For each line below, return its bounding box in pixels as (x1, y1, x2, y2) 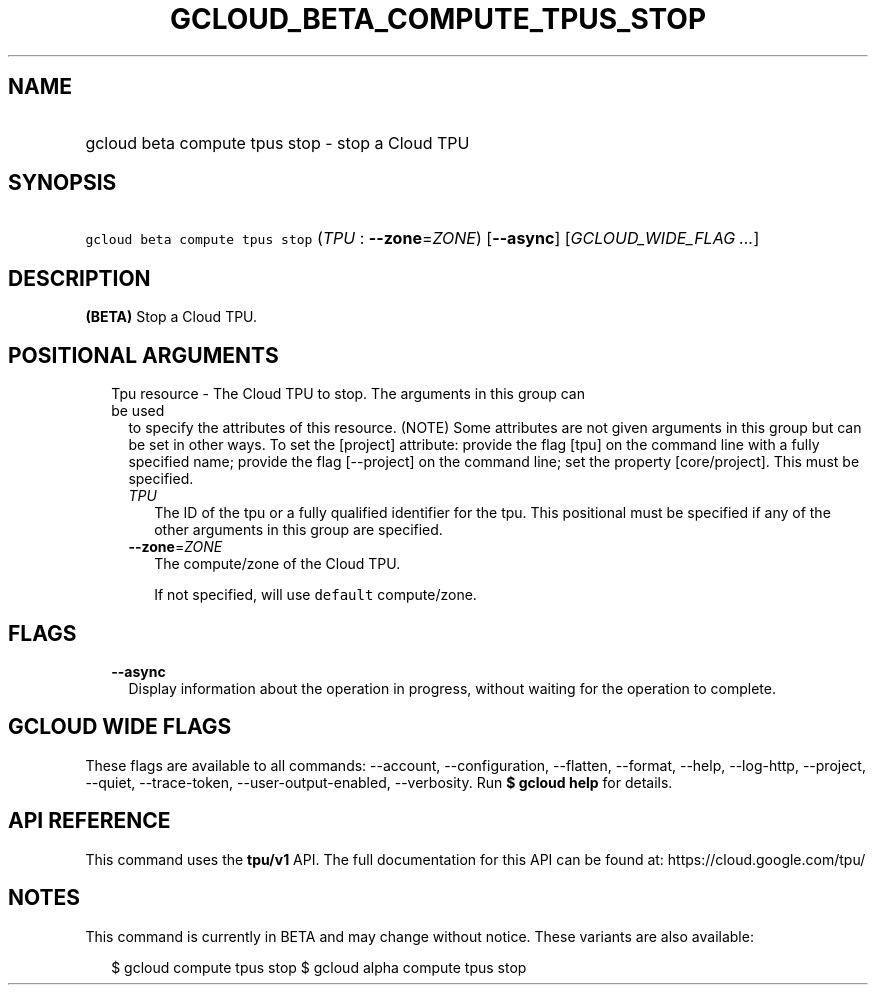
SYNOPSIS (8, 170, 117, 196)
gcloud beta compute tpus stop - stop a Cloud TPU (85, 132, 470, 153)
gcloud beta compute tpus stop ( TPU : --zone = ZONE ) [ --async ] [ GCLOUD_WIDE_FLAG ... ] (85, 228, 760, 249)
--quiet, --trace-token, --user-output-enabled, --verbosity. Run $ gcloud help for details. (85, 773, 673, 791)
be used (111, 402, 165, 420)
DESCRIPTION (8, 265, 151, 291)
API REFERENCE (8, 808, 171, 834)
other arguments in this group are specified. (154, 521, 443, 539)
